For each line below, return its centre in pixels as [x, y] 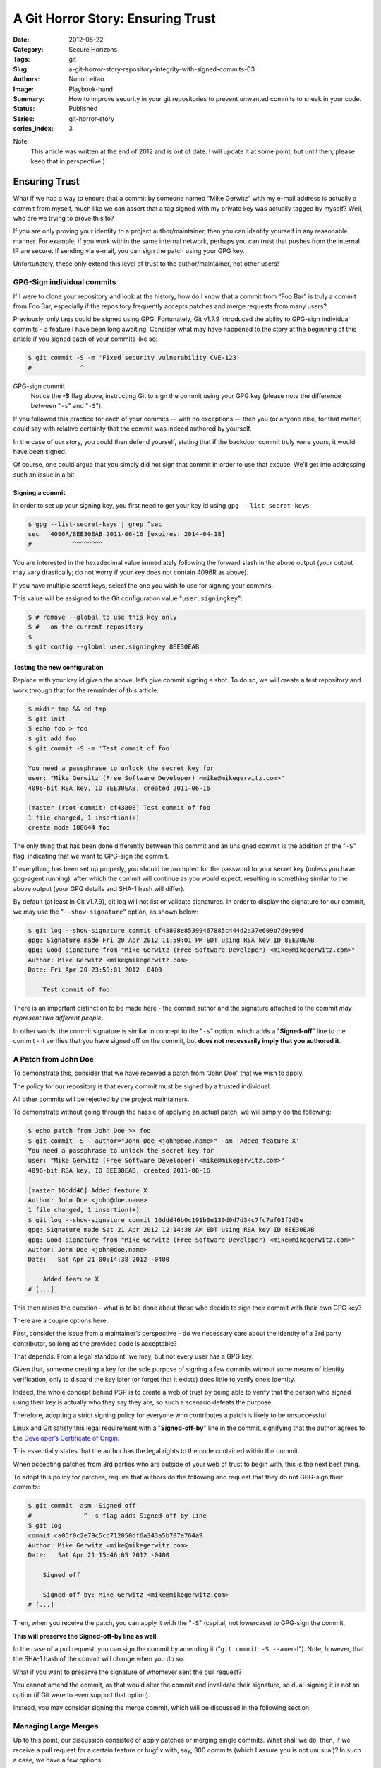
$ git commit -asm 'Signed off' [84, 1506]
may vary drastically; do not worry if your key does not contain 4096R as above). [131, 572]
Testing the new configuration [58, 667]
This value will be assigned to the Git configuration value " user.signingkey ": [128, 598]
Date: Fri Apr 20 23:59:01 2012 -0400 [95, 970]
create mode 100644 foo [69, 828]
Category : [28, 49]
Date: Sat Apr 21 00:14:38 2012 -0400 [98, 1260]
